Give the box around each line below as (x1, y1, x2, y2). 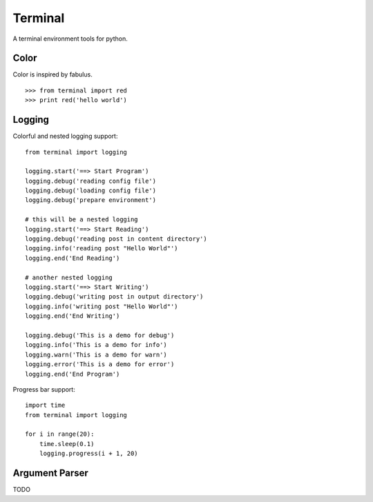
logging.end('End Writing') (25, 312, 120, 320)
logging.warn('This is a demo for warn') (25, 350, 167, 359)
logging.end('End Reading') (25, 254, 120, 262)
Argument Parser (12, 468, 89, 479)
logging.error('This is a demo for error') (25, 361, 175, 368)
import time (25, 401, 66, 410)
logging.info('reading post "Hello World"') (25, 245, 179, 252)
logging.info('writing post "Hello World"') (25, 302, 179, 310)
